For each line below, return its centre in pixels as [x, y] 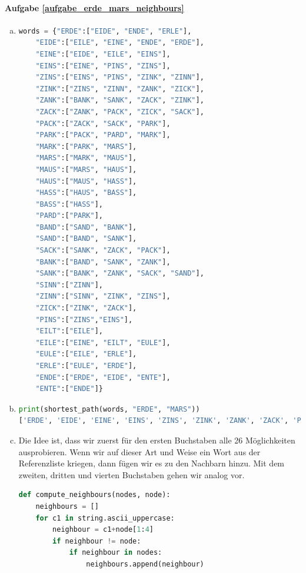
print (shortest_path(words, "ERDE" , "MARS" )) [109, 409]
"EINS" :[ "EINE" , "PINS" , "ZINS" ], [103, 66]
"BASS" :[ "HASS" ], [69, 204]
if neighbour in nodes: [116, 553]
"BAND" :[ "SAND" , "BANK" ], [86, 227]
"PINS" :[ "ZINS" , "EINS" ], [84, 319]
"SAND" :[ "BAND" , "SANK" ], [86, 239]
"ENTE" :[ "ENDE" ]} [69, 389]
